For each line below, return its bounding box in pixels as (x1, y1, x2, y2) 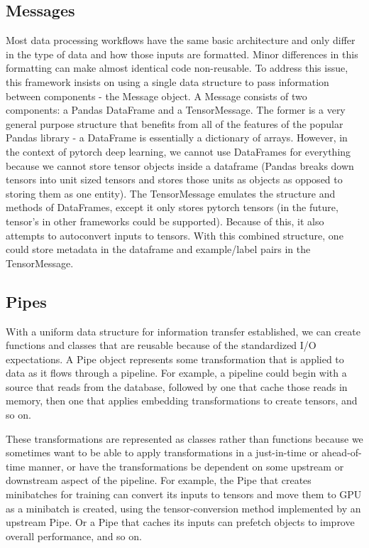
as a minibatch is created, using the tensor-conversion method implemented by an (6, 500, 361, 515)
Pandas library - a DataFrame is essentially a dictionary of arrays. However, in (6, 130, 348, 145)
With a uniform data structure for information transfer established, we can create (6, 323, 360, 338)
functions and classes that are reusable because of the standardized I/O (6, 338, 316, 353)
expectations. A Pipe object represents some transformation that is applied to (6, 351, 344, 366)
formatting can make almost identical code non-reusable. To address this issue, (6, 60, 348, 75)
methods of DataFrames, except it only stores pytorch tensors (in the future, (6, 200, 338, 215)
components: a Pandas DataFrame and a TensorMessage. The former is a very (6, 102, 346, 117)
